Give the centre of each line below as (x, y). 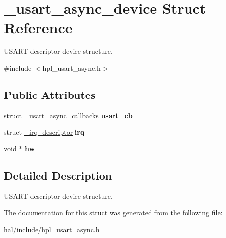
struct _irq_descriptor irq (44, 132)
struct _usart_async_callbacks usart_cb (68, 115)
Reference (38, 27)
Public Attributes (50, 94)
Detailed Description (58, 175)
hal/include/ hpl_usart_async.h (52, 229)
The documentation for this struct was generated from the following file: (113, 213)
